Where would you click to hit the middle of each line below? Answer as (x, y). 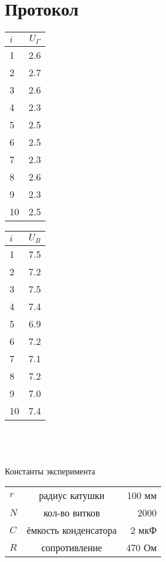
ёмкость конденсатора (72, 530)
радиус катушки (72, 495)
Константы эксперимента (50, 471)
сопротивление (72, 548)
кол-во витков (72, 513)
